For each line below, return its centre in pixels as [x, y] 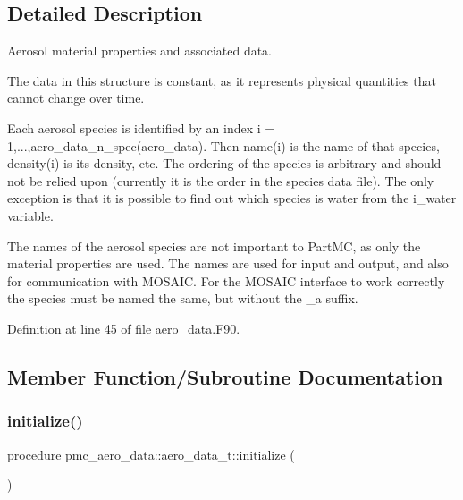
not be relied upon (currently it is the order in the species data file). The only [221, 180]
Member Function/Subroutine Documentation [225, 376]
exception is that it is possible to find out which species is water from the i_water [232, 198]
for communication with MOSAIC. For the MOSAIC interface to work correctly [226, 280]
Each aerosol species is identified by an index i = [141, 127]
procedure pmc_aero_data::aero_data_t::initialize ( [151, 454]
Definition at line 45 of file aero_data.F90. [124, 328]
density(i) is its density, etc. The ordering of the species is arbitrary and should [224, 163]
